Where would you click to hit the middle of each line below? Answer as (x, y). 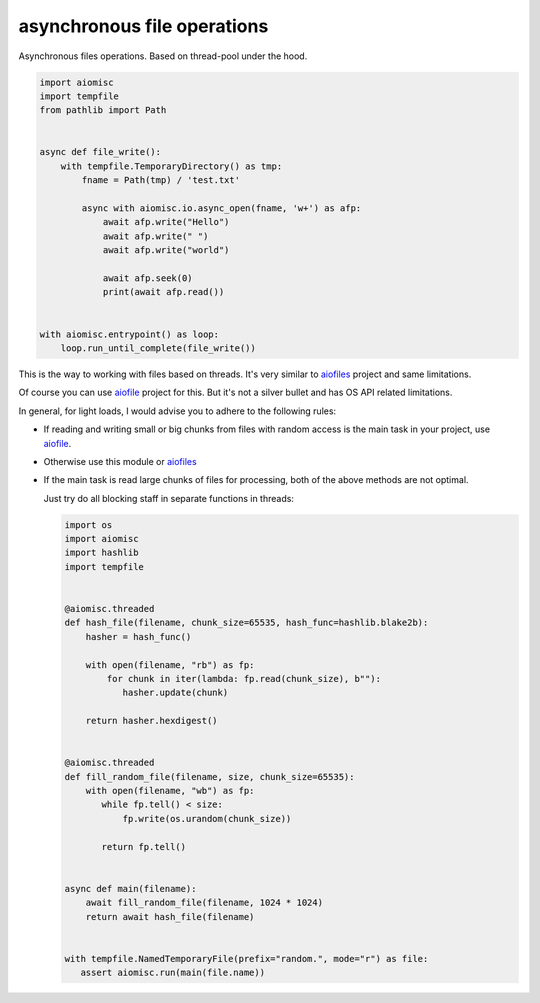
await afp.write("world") (166, 250)
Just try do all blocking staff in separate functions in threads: (169, 498)
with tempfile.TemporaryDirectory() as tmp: (171, 166)
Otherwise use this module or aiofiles (120, 461)
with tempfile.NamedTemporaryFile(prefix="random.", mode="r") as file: (246, 958)
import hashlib (101, 553)
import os (88, 524)
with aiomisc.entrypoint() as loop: (129, 334)
